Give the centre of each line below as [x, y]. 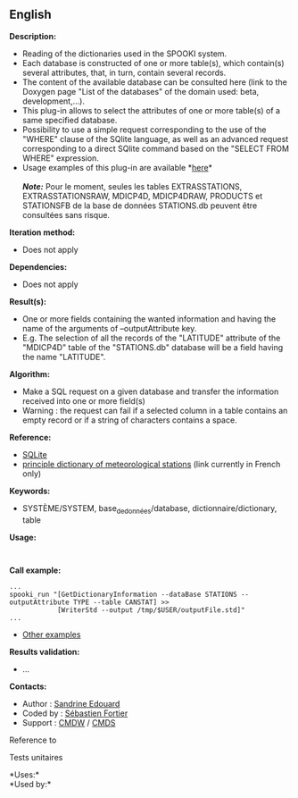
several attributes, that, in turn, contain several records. [124, 72]
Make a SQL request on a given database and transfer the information [150, 391]
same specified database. [70, 120]
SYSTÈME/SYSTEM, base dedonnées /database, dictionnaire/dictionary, [149, 509]
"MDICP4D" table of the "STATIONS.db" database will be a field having [153, 347]
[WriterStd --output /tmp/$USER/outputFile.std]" [151, 610]
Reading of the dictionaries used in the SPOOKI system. [124, 54]
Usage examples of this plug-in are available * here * [117, 167]
